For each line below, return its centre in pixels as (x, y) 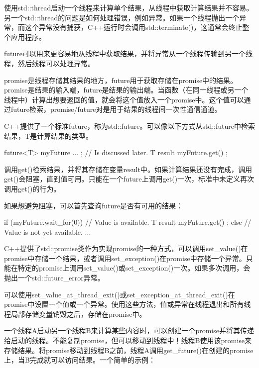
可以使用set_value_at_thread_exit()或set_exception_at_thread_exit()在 (120, 294)
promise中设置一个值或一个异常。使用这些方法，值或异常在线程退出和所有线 (128, 304)
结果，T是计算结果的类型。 (49, 136)
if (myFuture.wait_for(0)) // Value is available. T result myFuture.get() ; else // (128, 222)
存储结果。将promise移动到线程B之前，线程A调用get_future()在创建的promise (129, 350)
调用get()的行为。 (32, 188)
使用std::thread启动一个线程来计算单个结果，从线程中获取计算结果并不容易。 (129, 7)
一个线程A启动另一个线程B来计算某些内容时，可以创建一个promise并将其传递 (129, 330)
